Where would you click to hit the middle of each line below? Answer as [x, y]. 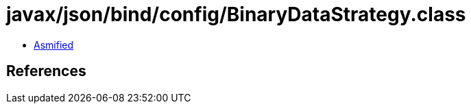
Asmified [54, 45]
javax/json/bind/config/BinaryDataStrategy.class [236, 14]
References [46, 71]
